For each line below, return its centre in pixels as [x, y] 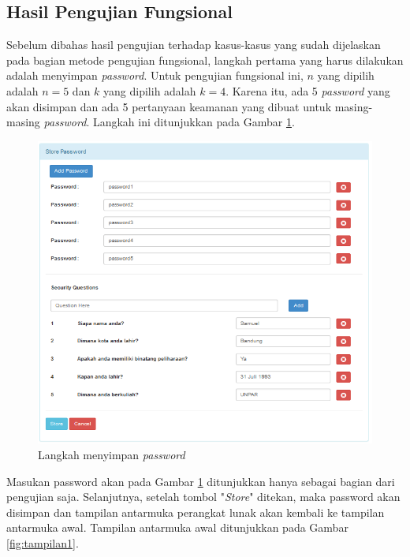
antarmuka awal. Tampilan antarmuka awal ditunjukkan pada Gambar [177, 527]
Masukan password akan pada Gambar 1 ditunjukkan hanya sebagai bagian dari [201, 481]
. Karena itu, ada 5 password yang [308, 90]
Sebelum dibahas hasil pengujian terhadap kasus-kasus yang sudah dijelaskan [194, 45]
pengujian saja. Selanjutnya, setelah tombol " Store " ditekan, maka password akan [203, 497]
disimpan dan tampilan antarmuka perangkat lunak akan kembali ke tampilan [196, 512]
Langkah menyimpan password [112, 455]
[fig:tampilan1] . [43, 543]
